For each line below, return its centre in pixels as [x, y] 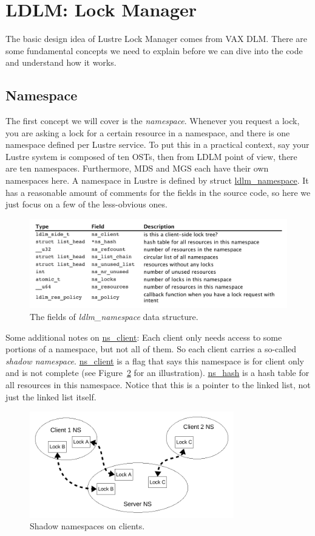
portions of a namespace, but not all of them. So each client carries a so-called [151, 349]
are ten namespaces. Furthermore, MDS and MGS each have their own [137, 168]
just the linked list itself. [51, 396]
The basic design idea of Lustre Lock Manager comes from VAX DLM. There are [157, 39]
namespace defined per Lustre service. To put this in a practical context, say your [157, 144]
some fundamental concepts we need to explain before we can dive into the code [154, 50]
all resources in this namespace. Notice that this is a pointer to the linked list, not [158, 385]
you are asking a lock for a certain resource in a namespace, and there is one [148, 132]
